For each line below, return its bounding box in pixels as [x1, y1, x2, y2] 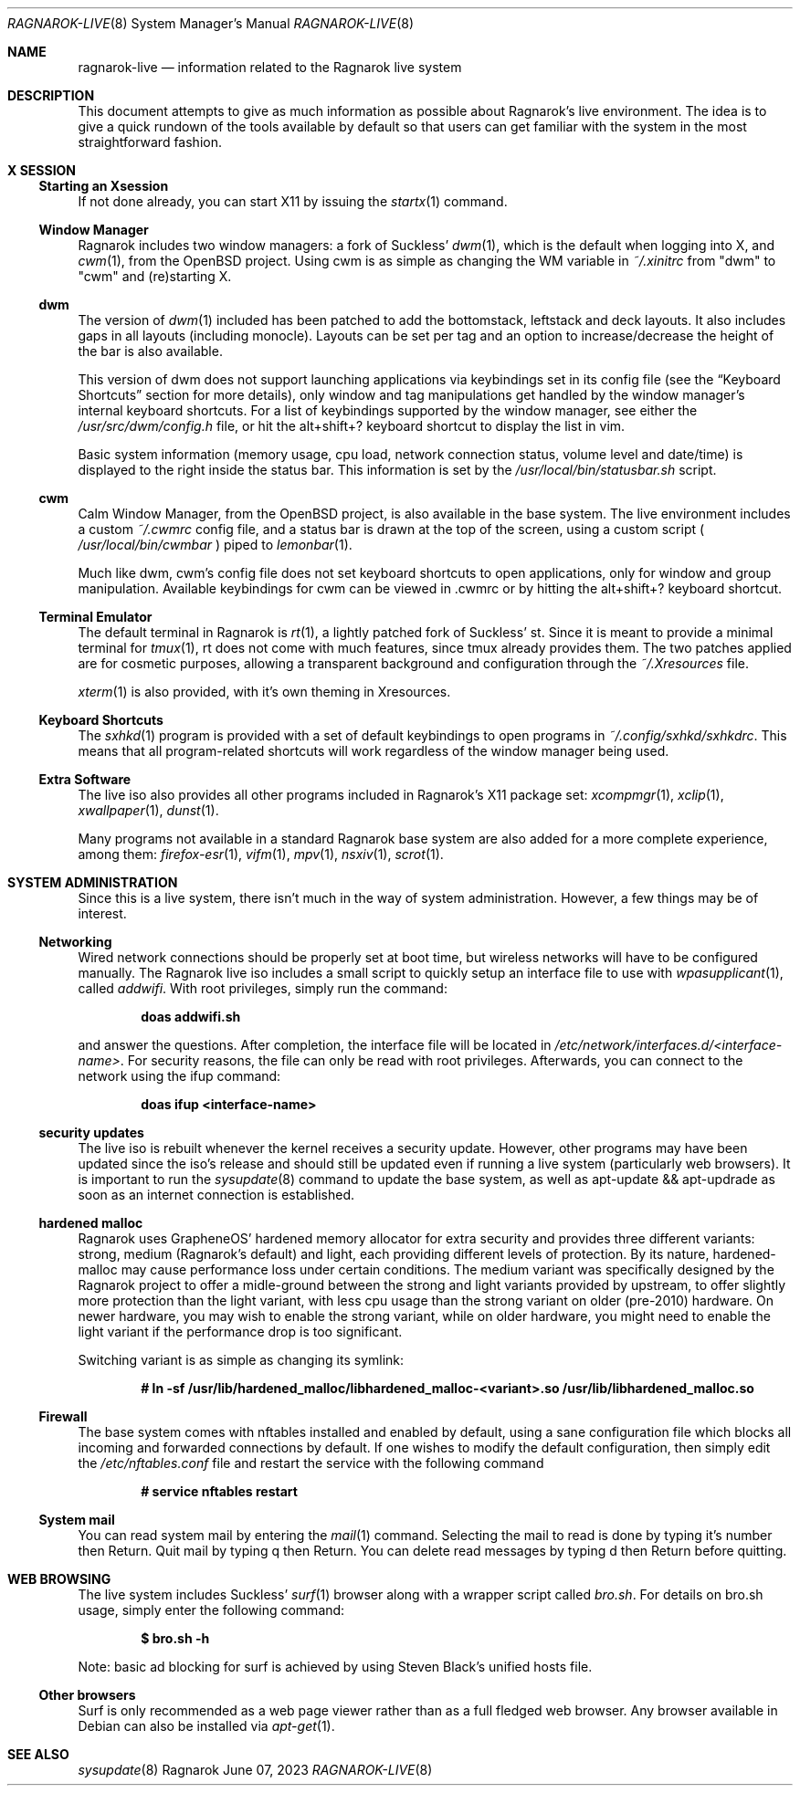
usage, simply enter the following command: [78, 1602, 345, 1618]
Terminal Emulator [38, 609, 153, 624]
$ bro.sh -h [141, 1630, 210, 1646]
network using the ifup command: [78, 1068, 281, 1084]
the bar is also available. [78, 343, 223, 359]
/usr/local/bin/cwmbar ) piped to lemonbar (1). [78, 537, 353, 552]
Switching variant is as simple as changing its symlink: [78, 1352, 405, 1368]
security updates [38, 1125, 144, 1140]
